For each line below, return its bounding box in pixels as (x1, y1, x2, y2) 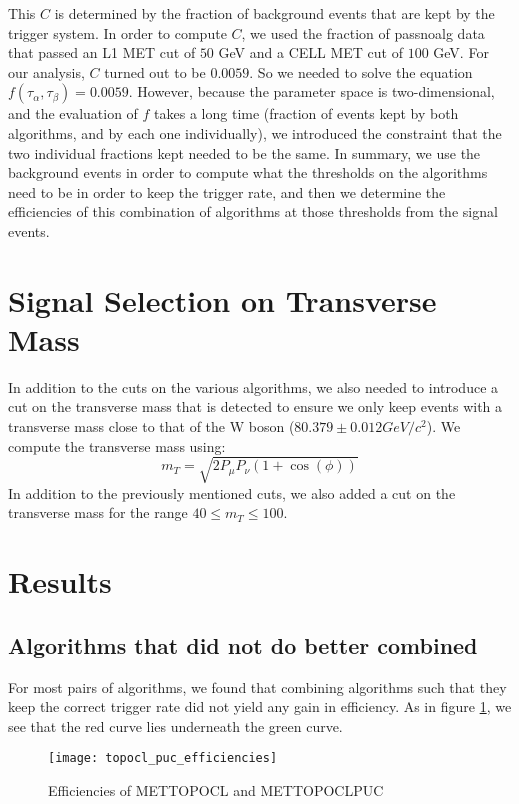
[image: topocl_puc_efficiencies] (48, 751, 278, 766)
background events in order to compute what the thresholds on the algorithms (8, 162, 488, 183)
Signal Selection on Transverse (8, 279, 437, 320)
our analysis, (8, 61, 85, 82)
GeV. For (433, 42, 489, 63)
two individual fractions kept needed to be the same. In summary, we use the (8, 142, 481, 163)
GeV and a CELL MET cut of (218, 42, 403, 63)
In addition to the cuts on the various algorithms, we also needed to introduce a (8, 376, 499, 397)
